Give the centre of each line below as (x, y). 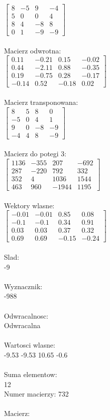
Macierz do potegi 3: (35, 154)
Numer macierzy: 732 (36, 394)
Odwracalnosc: (26, 315)
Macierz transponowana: (41, 102)
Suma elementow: (31, 374)
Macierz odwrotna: (33, 50)
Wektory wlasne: (29, 205)
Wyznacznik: (23, 286)
